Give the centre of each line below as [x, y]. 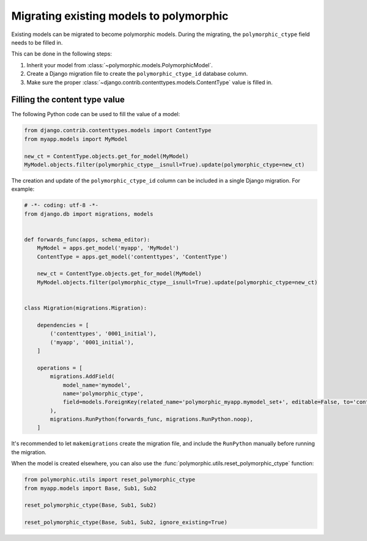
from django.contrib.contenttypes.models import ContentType [118, 131]
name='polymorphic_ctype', [103, 393]
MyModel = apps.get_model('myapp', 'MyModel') [108, 248]
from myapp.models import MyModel [76, 139]
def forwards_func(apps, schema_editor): [87, 239]
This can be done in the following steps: [62, 54]
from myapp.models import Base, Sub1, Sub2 [91, 488]
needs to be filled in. [37, 42]
